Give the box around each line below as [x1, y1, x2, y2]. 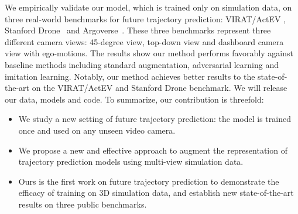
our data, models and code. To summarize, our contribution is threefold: [5, 93, 264, 105]
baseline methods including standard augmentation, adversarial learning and [5, 58, 279, 70]
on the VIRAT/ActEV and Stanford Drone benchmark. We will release [32, 81, 287, 94]
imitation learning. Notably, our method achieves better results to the [5, 70, 255, 82]
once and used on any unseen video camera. [18, 124, 176, 136]
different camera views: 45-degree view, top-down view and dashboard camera [5, 35, 284, 47]
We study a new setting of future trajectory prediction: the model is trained [18, 113, 291, 125]
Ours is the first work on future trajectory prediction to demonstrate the [18, 175, 279, 187]
